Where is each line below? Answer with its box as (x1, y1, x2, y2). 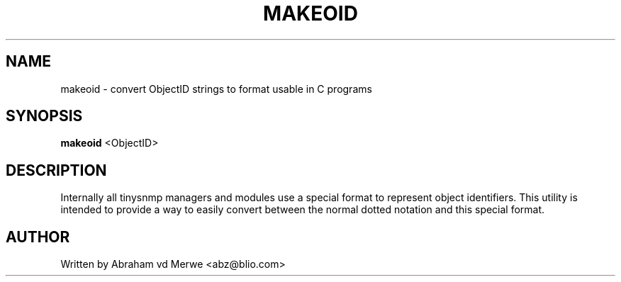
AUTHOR (6, 227, 70, 246)
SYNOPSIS (6, 107, 83, 125)
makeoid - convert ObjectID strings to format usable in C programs (60, 82, 372, 95)
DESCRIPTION (6, 161, 107, 179)
